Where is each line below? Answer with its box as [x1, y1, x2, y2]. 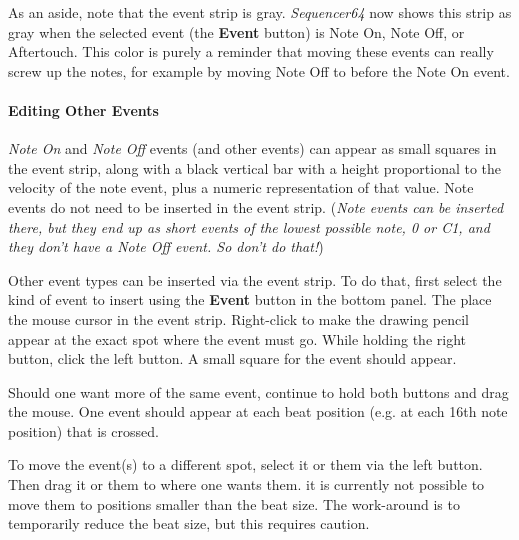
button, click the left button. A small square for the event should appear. [8, 348, 457, 369]
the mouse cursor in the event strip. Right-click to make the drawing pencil [8, 308, 469, 329]
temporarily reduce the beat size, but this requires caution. [8, 513, 370, 534]
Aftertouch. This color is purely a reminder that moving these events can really [8, 41, 494, 62]
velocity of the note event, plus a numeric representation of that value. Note [8, 177, 474, 198]
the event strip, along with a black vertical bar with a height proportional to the [8, 157, 502, 178]
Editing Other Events [8, 99, 159, 120]
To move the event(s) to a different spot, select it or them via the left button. [8, 454, 483, 475]
